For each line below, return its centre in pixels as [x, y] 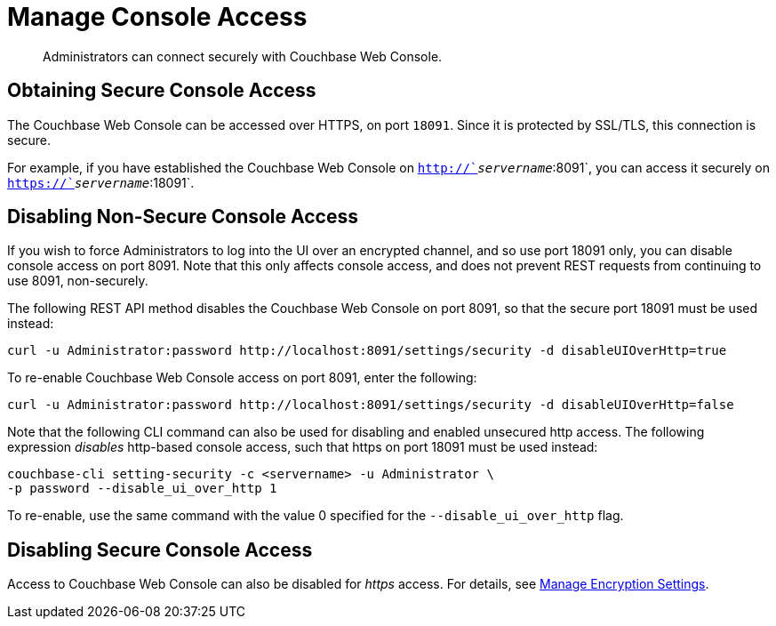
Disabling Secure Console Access [160, 550]
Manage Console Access [157, 17]
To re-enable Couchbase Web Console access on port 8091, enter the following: [242, 378]
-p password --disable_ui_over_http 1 [142, 489]
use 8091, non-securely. [78, 281]
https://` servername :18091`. [101, 182]
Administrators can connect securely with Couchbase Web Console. [243, 56]
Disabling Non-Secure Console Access [183, 217]
